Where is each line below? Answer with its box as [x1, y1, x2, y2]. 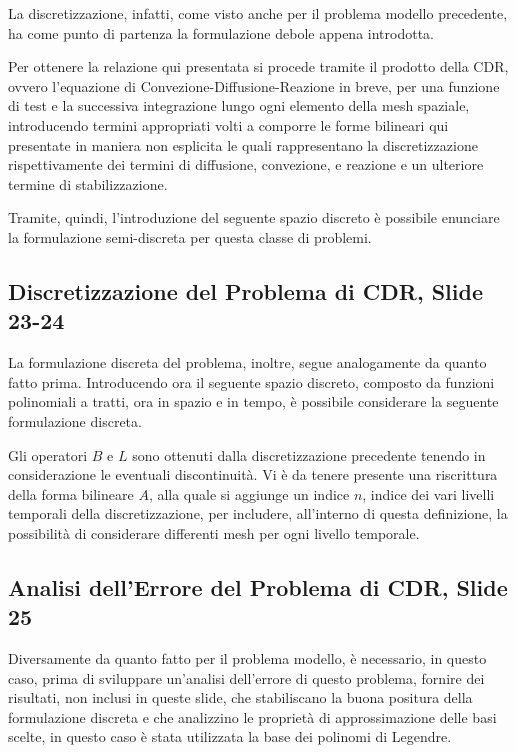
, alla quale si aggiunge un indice [148, 483, 350, 504]
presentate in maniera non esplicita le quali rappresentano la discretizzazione [8, 134, 478, 155]
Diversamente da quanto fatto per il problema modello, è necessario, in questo [8, 648, 487, 669]
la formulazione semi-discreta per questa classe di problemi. [8, 226, 372, 247]
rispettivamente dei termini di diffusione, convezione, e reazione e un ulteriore [8, 154, 484, 175]
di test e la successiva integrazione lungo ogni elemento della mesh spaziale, [8, 95, 470, 116]
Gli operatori [8, 444, 88, 465]
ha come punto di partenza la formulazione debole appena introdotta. [8, 22, 434, 43]
